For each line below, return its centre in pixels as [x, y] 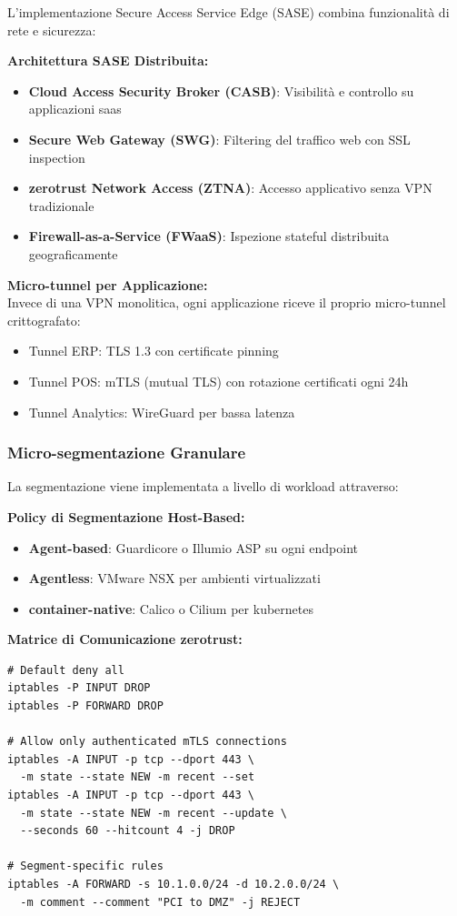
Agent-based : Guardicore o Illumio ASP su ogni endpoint [194, 547]
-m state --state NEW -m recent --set [138, 777]
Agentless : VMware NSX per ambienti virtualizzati [174, 578]
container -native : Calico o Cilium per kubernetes [171, 608]
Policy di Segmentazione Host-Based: [126, 516]
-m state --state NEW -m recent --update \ [154, 813]
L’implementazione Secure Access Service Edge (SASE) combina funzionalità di [228, 12]
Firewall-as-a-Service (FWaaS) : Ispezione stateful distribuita [209, 236]
